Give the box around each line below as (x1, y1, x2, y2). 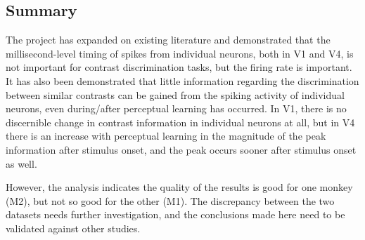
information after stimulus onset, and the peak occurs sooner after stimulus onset (6, 142, 357, 156)
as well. (6, 156, 37, 171)
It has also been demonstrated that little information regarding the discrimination (6, 73, 359, 88)
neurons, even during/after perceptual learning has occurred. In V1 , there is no (6, 101, 347, 116)
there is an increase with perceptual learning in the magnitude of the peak (6, 128, 326, 143)
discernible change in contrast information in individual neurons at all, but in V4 (6, 114, 355, 129)
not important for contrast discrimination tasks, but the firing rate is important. (6, 60, 352, 74)
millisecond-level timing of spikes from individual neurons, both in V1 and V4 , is (6, 46, 354, 60)
